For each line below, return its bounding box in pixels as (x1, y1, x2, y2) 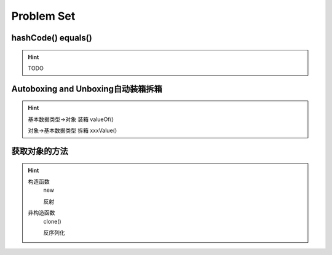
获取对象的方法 (11, 146, 68, 156)
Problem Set (11, 9, 76, 23)
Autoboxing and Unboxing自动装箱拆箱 (11, 84, 162, 94)
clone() (43, 218, 61, 225)
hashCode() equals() (11, 33, 92, 43)
